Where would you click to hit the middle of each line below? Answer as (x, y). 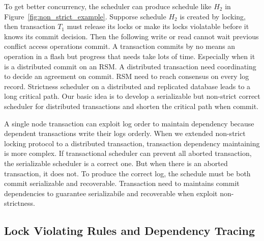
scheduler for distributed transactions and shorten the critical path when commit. (131, 106)
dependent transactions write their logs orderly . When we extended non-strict (125, 133)
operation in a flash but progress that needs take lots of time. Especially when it (130, 56)
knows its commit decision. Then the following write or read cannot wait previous (131, 36)
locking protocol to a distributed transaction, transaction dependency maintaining (132, 143)
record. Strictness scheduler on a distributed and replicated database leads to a (127, 86)
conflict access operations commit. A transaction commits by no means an (120, 46)
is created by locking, (213, 16)
